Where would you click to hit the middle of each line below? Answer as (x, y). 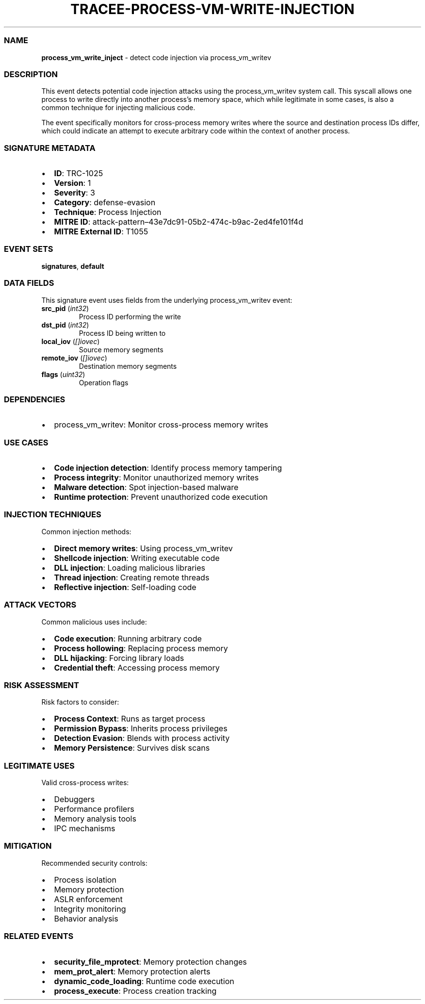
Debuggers (74, 799)
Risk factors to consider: (80, 702)
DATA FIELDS (29, 283)
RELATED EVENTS (39, 936)
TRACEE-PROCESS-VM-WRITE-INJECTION (212, 9)
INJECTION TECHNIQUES (53, 515)
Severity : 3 (74, 193)
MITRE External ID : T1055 (101, 231)
